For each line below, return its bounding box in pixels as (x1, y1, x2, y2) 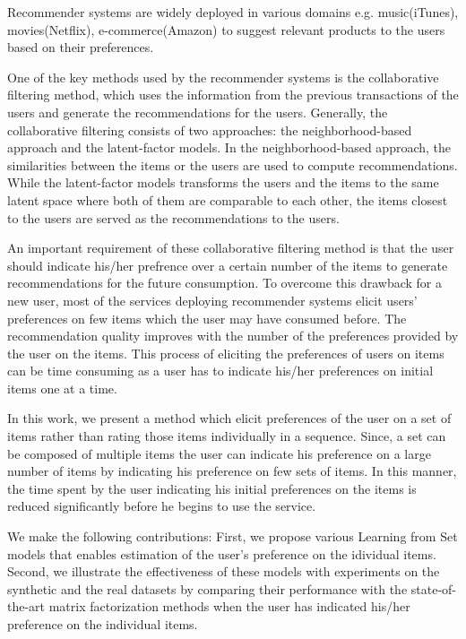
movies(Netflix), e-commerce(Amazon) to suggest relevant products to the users (7, 20, 445, 39)
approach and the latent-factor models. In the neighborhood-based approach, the (7, 138, 452, 157)
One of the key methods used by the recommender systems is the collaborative (7, 67, 439, 86)
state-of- (410, 579, 456, 598)
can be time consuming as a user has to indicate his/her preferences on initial (7, 361, 434, 380)
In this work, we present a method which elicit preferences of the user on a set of (7, 409, 452, 427)
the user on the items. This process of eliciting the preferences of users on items (7, 343, 444, 362)
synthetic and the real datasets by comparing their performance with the (7, 579, 408, 598)
